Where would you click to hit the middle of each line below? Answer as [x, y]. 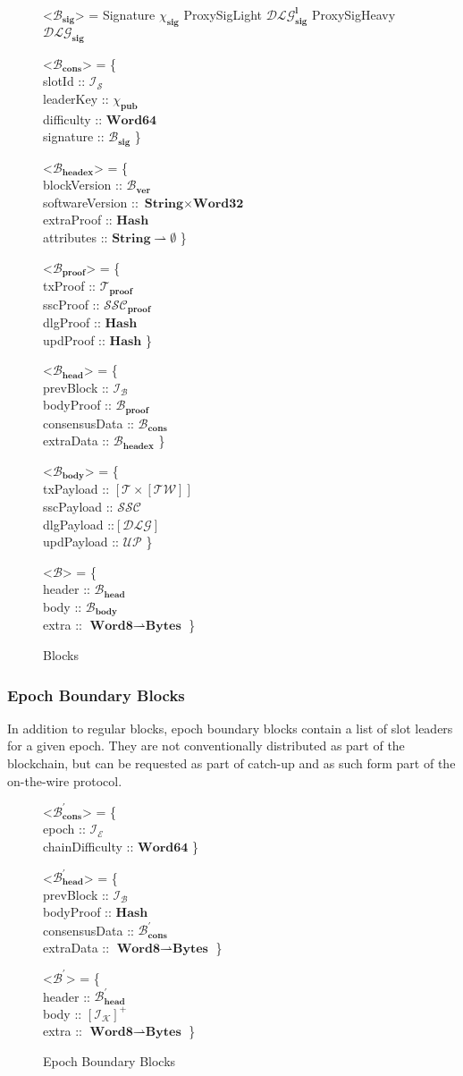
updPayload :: [81, 542]
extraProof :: [78, 220]
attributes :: [76, 237]
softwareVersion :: [91, 202]
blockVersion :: [83, 185]
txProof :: [69, 286]
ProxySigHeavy [354, 14]
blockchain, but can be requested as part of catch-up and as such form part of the [231, 763]
